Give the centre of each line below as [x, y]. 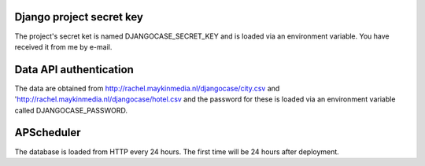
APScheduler [48, 133]
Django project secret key [79, 17]
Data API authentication [74, 70]
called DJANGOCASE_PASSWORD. [71, 110]
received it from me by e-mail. [63, 46]
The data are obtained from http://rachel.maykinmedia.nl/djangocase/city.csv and [147, 88]
